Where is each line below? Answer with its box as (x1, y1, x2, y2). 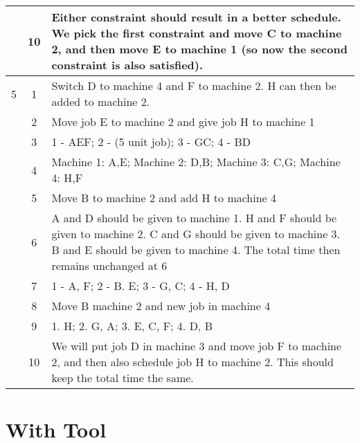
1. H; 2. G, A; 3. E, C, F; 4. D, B (51, 318, 213, 334)
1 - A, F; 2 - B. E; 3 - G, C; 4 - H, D (51, 278, 230, 293)
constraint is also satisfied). (51, 57, 204, 73)
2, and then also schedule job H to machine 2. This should (51, 354, 334, 370)
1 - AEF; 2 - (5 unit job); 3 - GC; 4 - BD (51, 134, 251, 150)
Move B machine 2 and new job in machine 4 (51, 298, 271, 314)
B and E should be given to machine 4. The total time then (51, 242, 341, 257)
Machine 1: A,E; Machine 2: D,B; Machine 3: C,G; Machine (51, 154, 341, 170)
